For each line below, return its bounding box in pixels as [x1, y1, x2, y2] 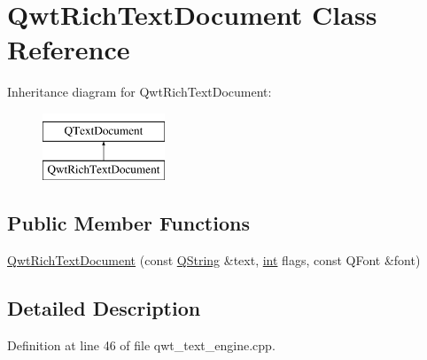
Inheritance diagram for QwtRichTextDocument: [7, 82, 272, 101]
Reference [7, 31, 130, 67]
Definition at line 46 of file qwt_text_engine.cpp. [7, 336, 276, 355]
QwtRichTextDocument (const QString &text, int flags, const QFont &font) [7, 251, 421, 270]
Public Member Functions [7, 209, 250, 237]
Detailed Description [7, 294, 201, 322]
